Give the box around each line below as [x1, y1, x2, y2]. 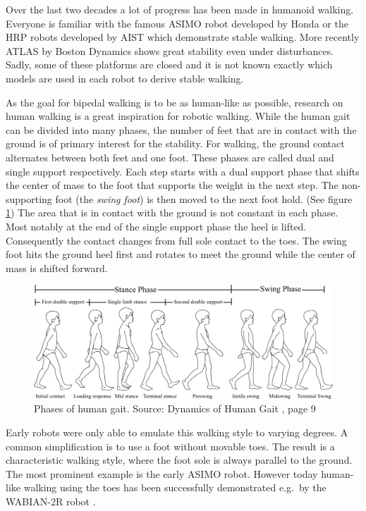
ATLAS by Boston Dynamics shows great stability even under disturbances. [6, 43, 334, 58]
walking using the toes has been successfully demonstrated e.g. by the [23, 480, 327, 495]
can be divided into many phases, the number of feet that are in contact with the [6, 122, 357, 137]
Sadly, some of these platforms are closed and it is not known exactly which [6, 57, 333, 72]
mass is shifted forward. [6, 260, 108, 275]
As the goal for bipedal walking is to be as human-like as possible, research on [6, 94, 343, 109]
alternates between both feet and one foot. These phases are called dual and [6, 149, 334, 164]
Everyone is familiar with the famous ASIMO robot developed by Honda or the [6, 16, 348, 30]
